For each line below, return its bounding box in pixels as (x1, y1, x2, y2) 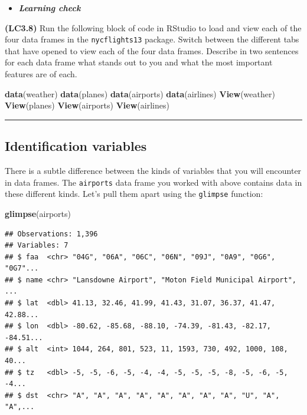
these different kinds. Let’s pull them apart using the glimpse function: (5, 187, 263, 200)
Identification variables (5, 137, 147, 155)
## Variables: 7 (5, 241, 68, 250)
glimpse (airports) (5, 207, 71, 219)
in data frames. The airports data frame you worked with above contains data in (5, 176, 302, 188)
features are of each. (5, 68, 77, 80)
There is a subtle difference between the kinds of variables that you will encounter (5, 164, 302, 177)
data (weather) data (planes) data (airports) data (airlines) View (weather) (5, 87, 275, 100)
